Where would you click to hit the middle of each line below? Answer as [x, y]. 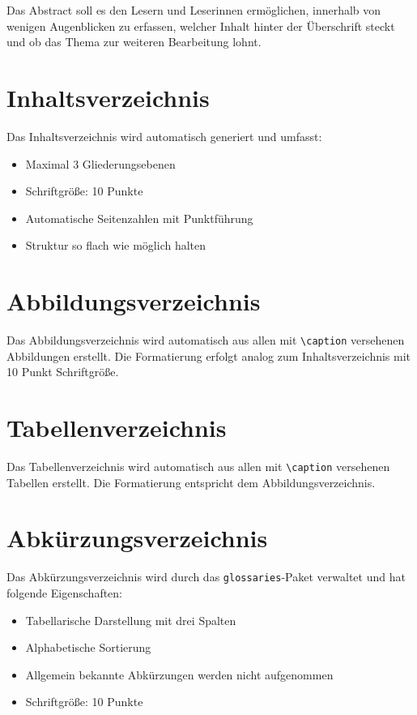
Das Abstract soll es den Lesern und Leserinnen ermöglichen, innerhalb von [194, 10]
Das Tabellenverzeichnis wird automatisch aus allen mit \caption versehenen [198, 466]
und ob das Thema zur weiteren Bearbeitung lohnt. [134, 42]
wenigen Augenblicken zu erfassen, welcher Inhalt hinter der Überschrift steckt [201, 26]
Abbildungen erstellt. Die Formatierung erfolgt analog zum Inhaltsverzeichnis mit [209, 355]
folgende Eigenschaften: [65, 593]
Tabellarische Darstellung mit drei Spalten [131, 620]
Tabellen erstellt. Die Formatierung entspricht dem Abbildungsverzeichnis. [191, 482]
